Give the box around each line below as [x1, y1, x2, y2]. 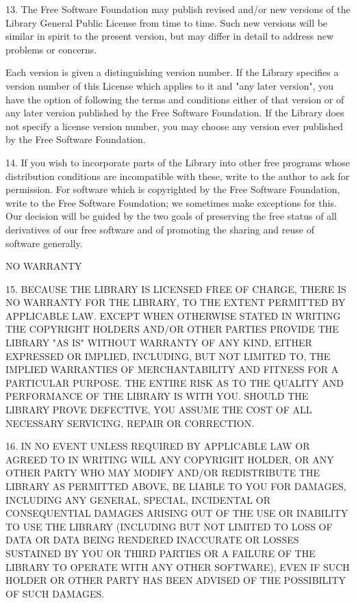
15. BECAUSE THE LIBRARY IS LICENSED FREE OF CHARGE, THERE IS [5, 281, 346, 296]
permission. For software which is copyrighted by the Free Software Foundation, [5, 182, 340, 196]
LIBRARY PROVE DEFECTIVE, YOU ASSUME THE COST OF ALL [5, 402, 312, 417]
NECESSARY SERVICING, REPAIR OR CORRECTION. [5, 415, 255, 430]
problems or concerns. [5, 42, 97, 56]
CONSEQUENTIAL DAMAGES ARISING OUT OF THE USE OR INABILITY [5, 506, 348, 520]
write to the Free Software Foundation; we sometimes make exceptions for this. [5, 195, 337, 209]
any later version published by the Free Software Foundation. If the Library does [5, 105, 344, 120]
